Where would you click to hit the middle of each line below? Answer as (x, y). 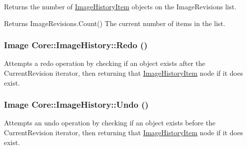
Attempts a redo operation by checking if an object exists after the (105, 63)
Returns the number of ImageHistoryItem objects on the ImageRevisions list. (120, 6)
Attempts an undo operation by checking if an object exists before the (110, 123)
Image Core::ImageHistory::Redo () (76, 45)
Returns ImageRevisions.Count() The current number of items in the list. (115, 23)
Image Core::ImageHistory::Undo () (76, 104)
